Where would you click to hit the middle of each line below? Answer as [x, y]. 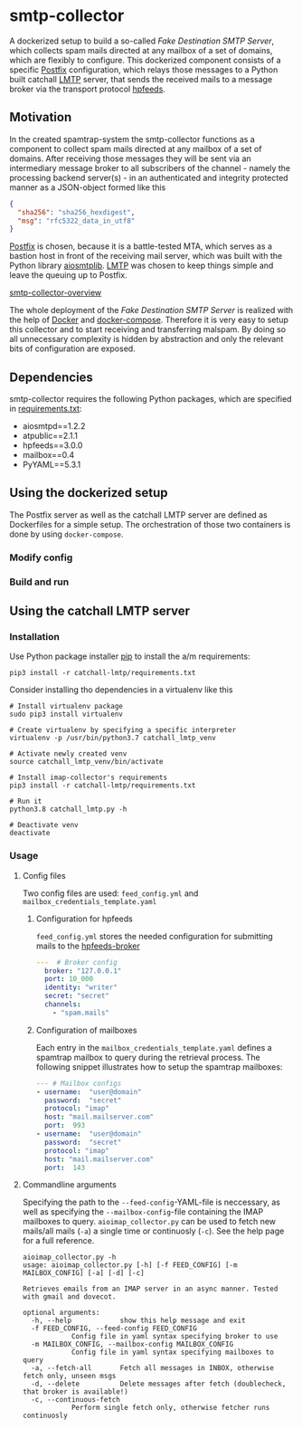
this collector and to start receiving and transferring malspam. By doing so [148, 329]
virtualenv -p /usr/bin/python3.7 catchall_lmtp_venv [113, 738]
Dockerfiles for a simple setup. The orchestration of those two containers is [150, 524]
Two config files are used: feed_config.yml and [110, 893]
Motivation [41, 117]
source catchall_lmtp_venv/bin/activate [87, 762]
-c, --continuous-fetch [75, 1400]
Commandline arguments [70, 1185]
